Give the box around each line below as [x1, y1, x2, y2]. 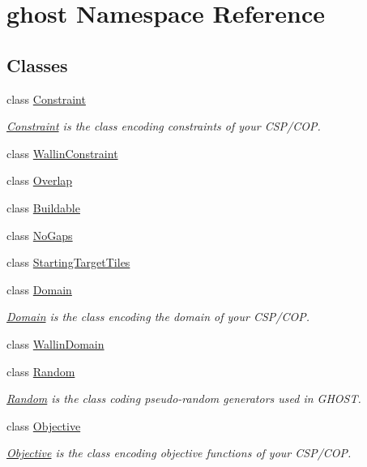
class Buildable [6, 199, 80, 216]
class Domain [6, 281, 72, 298]
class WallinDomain [6, 335, 105, 352]
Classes [6, 52, 68, 77]
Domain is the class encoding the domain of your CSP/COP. [6, 308, 309, 325]
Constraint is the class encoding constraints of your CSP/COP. [6, 118, 321, 135]
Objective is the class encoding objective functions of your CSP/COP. [6, 444, 352, 461]
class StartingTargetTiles [6, 254, 130, 271]
